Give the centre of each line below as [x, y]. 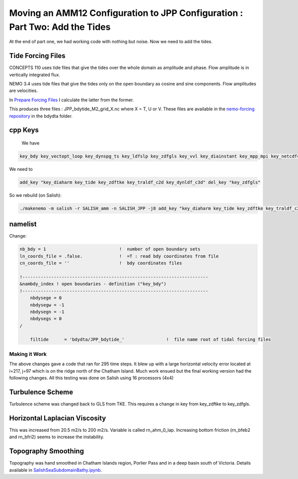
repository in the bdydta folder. [41, 116]
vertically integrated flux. [35, 75]
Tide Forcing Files [37, 56]
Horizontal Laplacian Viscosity [58, 418]
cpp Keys [24, 130]
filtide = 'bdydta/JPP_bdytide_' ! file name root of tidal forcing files [150, 340]
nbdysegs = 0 [46, 319]
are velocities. [24, 91]
